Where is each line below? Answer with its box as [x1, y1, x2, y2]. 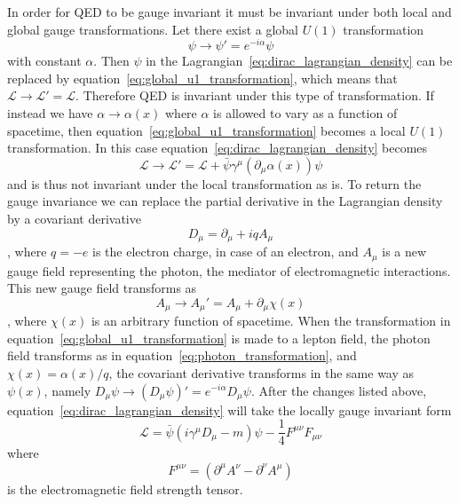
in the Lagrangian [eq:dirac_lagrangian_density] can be [146, 51, 453, 70]
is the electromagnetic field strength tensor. [7, 479, 243, 498]
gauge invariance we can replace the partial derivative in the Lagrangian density [7, 192, 443, 210]
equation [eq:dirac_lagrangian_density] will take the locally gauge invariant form [7, 400, 452, 419]
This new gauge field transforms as [7, 279, 197, 297]
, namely [44, 381, 91, 399]
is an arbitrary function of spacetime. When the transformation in [91, 311, 451, 330]
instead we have [7, 104, 93, 122]
